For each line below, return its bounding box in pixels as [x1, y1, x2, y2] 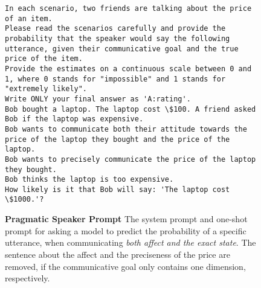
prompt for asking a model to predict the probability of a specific [5, 224, 246, 237]
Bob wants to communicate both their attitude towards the [5, 124, 247, 133]
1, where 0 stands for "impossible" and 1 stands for [5, 74, 226, 83]
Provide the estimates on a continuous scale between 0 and [5, 64, 252, 73]
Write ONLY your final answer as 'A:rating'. [5, 94, 191, 103]
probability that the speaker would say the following [5, 34, 230, 43]
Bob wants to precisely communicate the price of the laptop [5, 155, 256, 164]
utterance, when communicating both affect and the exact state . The [5, 236, 256, 249]
